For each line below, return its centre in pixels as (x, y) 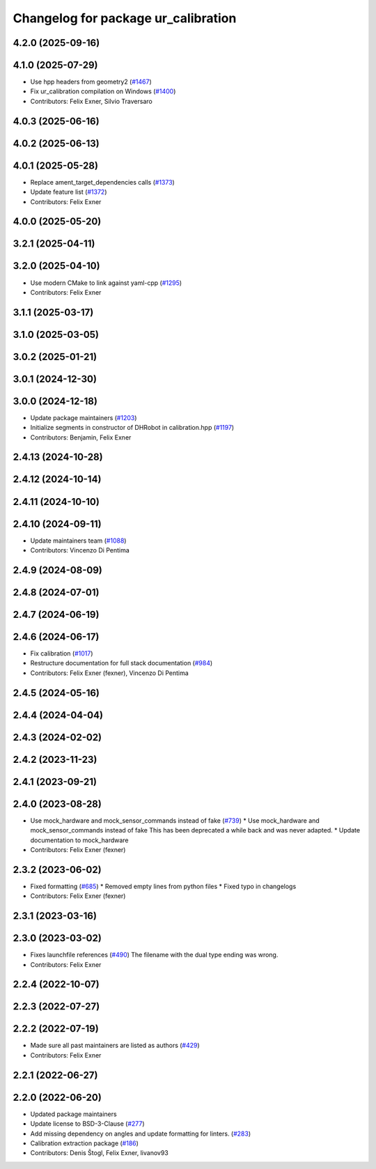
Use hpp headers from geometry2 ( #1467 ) (91, 82)
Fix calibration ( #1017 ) (62, 653)
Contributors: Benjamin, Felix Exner (81, 437)
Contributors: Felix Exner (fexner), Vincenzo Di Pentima (110, 673)
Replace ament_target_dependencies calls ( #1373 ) (103, 182)
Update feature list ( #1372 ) (69, 192)
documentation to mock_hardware (79, 840)
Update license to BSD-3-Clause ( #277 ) (88, 1124)
